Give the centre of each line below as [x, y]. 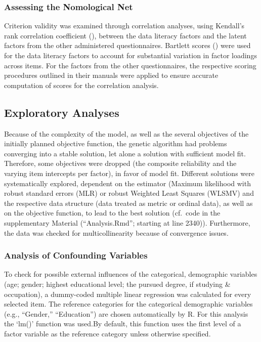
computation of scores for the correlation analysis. [81, 85]
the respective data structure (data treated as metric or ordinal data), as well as [128, 203]
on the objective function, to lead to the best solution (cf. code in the [112, 213]
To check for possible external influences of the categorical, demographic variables [131, 274]
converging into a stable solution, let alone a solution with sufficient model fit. [125, 153]
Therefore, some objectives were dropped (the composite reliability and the [120, 163]
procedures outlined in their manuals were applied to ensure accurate [111, 75]
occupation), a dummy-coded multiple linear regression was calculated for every [128, 294]
